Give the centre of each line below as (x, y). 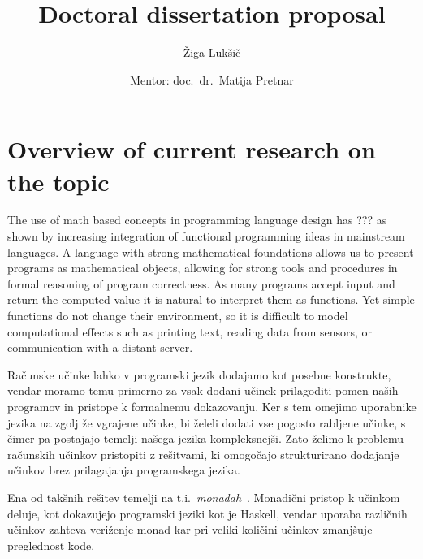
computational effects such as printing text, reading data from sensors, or (190, 331)
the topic (58, 181)
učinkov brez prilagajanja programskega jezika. (124, 470)
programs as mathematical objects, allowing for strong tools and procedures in (203, 268)
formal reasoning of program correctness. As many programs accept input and (201, 283)
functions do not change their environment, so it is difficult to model (178, 315)
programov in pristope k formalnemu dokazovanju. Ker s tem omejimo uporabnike (212, 406)
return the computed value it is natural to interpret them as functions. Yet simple (211, 299)
